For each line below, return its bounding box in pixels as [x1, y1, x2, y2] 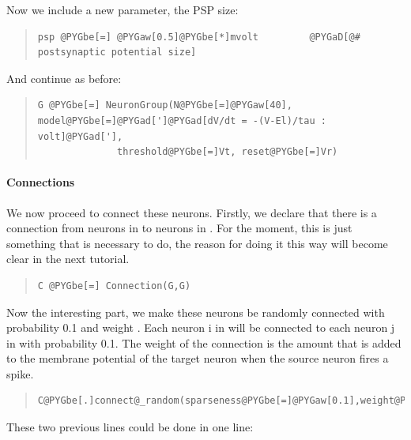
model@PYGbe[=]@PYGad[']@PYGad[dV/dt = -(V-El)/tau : [37, 115, 326, 126]
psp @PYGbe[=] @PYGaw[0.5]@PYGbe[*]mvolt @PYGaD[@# [37, 31, 360, 43]
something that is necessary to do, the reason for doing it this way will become [6, 235, 388, 251]
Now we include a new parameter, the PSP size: [6, 2, 239, 17]
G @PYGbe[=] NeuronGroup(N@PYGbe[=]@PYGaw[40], [37, 100, 292, 111]
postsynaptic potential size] [37, 47, 197, 58]
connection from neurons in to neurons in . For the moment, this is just [6, 220, 353, 236]
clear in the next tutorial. [6, 250, 130, 267]
